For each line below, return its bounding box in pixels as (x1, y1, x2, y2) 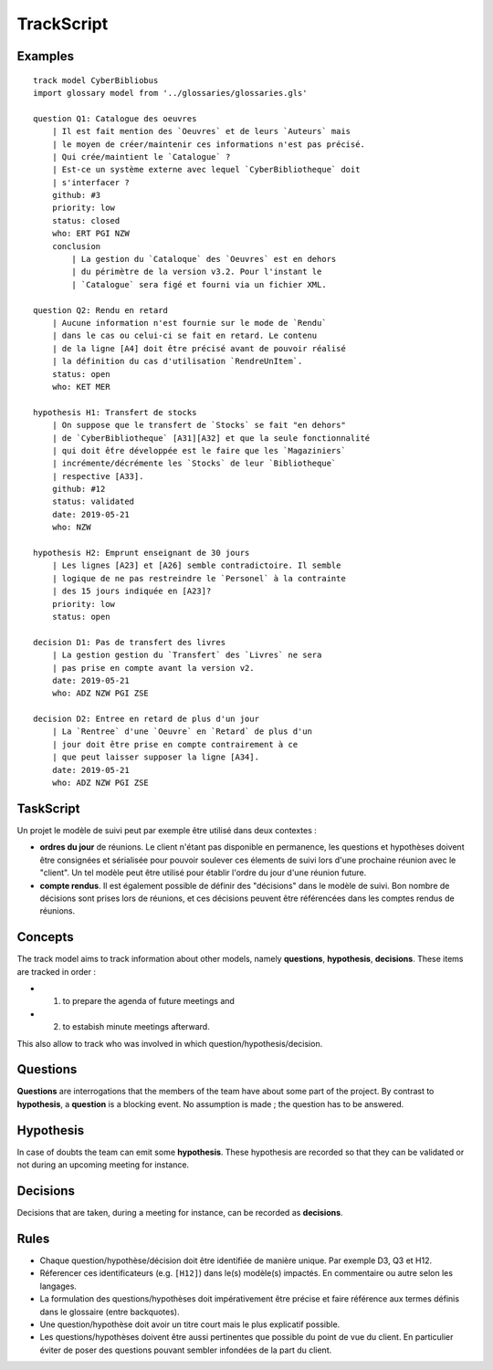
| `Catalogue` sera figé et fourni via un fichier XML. (71, 279, 328, 289)
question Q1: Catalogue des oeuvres (33, 113, 197, 123)
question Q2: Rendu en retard (33, 305, 169, 315)
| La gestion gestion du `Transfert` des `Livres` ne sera (51, 650, 322, 661)
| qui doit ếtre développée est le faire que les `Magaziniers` (51, 445, 346, 455)
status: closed (51, 215, 121, 225)
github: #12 (51, 484, 106, 495)
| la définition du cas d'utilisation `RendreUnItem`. (51, 356, 303, 367)
